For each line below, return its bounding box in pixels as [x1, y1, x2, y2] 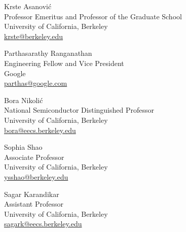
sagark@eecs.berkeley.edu [4, 218, 82, 229]
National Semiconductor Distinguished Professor [4, 105, 155, 115]
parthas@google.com [4, 78, 67, 88]
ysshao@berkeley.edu [4, 171, 68, 182]
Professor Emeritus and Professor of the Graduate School [4, 11, 182, 21]
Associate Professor [4, 151, 64, 162]
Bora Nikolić [4, 94, 43, 105]
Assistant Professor [4, 198, 63, 209]
